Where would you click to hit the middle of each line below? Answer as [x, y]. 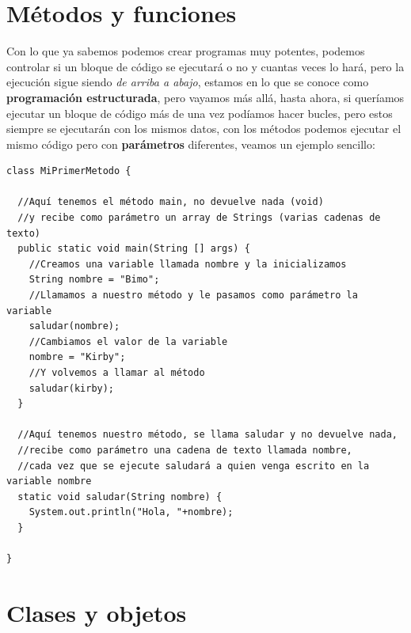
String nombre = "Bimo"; [94, 280]
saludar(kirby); [72, 388]
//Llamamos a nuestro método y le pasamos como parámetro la [193, 296]
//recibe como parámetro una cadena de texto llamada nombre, [185, 450]
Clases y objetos [97, 612]
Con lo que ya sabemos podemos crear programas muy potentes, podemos [186, 51]
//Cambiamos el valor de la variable [128, 341]
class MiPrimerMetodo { [69, 171]
